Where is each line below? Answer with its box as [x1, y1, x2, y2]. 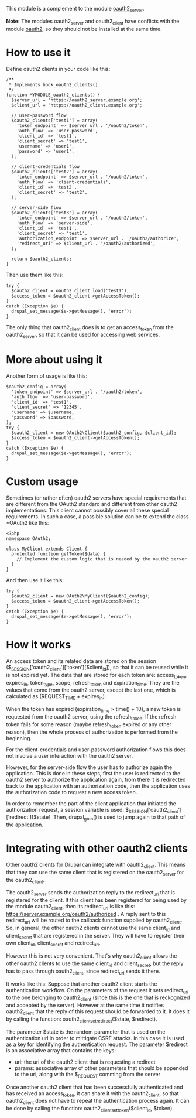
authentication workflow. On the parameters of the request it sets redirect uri [6, 986, 189, 995]
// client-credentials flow [11, 163, 80, 169]
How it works [6, 638, 71, 652]
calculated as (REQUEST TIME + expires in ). [6, 693, 106, 702]
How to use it [6, 46, 71, 59]
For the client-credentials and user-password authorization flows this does [6, 746, 186, 753]
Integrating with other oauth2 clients [6, 842, 188, 855]
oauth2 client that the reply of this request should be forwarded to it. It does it [6, 1008, 190, 1016]
